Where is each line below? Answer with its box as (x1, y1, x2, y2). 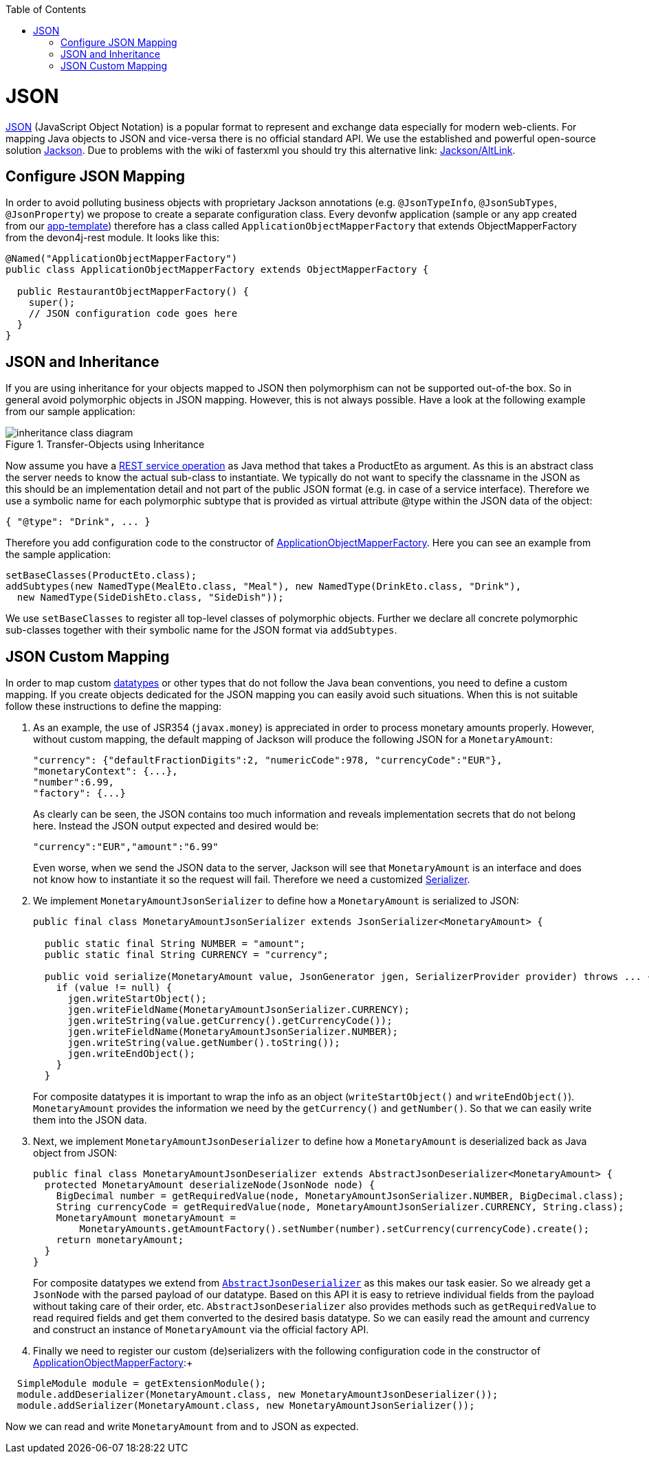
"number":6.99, (33, 777, 115, 788)
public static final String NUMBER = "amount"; (44, 938, 306, 950)
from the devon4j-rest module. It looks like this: (5, 232, 220, 244)
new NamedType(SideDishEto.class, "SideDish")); (16, 592, 284, 603)
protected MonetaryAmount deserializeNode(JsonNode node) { (44, 1179, 375, 1191)
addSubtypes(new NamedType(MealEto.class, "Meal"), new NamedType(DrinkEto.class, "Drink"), (5, 581, 522, 592)
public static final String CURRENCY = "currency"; (44, 949, 329, 961)
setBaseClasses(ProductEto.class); (5, 570, 197, 581)
